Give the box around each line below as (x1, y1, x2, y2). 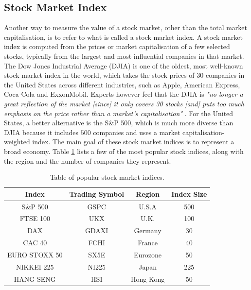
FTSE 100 (19, 213, 50, 223)
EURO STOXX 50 (7, 249, 63, 259)
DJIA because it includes (4, 127, 78, 137)
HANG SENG (14, 273, 56, 284)
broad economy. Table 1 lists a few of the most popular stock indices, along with (4, 146, 244, 156)
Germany (134, 225, 161, 236)
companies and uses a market (93, 127, 180, 137)
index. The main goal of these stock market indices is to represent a (32, 136, 234, 147)
